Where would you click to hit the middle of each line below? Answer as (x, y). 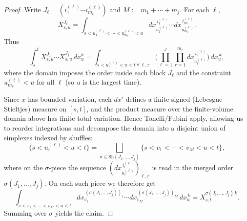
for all (45, 82)
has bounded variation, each (70, 99)
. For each (195, 9)
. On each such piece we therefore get (100, 183)
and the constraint (204, 72)
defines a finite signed (158, 99)
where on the (23, 167)
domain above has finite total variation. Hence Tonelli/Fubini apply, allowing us (123, 118)
